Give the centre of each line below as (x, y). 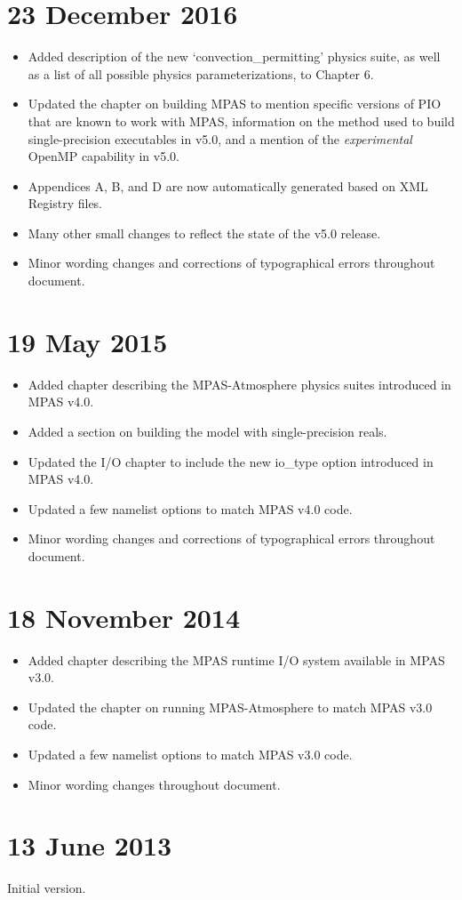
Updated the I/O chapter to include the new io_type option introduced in (231, 461)
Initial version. (47, 888)
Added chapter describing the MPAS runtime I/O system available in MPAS (236, 659)
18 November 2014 (124, 617)
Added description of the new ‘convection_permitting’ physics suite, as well (234, 56)
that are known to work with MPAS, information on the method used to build (241, 121)
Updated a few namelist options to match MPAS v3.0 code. (190, 755)
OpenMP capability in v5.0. (104, 156)
